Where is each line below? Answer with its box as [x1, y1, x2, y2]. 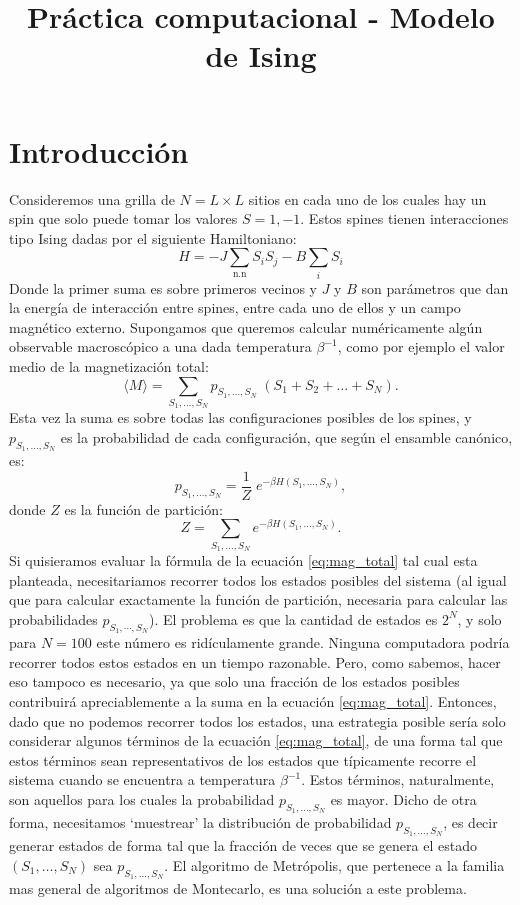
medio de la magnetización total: [9, 355, 209, 376]
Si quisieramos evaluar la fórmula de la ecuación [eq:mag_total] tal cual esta [9, 550, 478, 571]
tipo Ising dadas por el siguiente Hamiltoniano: [9, 227, 297, 248]
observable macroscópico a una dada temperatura [9, 336, 312, 357]
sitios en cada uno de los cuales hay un [248, 188, 487, 209]
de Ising [205, 35, 317, 76]
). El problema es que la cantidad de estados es [148, 608, 438, 629]
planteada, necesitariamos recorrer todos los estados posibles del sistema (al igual [9, 569, 507, 590]
